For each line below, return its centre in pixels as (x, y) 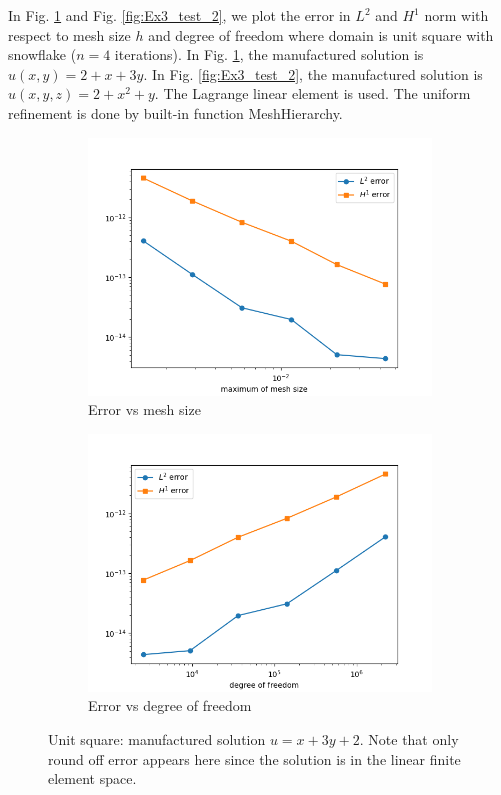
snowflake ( (42, 54)
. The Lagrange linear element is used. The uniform (312, 93)
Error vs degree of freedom (170, 705)
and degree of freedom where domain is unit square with (321, 34)
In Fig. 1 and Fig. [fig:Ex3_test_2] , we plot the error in (179, 15)
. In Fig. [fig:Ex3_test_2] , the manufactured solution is (313, 73)
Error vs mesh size (144, 409)
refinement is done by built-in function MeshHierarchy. (175, 112)
